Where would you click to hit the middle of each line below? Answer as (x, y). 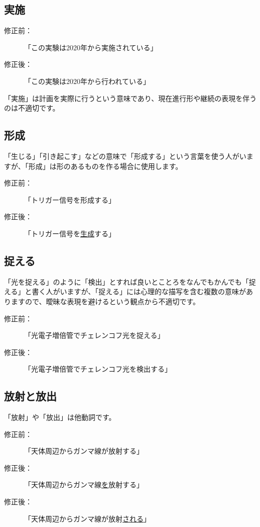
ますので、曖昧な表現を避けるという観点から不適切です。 (105, 301)
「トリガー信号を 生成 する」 (70, 233)
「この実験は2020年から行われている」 (87, 81)
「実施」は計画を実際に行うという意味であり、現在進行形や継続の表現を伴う (131, 98)
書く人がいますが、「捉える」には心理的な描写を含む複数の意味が (139, 291)
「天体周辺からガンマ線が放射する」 (84, 451)
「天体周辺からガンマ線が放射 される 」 (87, 518)
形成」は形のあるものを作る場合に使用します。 (105, 166)
